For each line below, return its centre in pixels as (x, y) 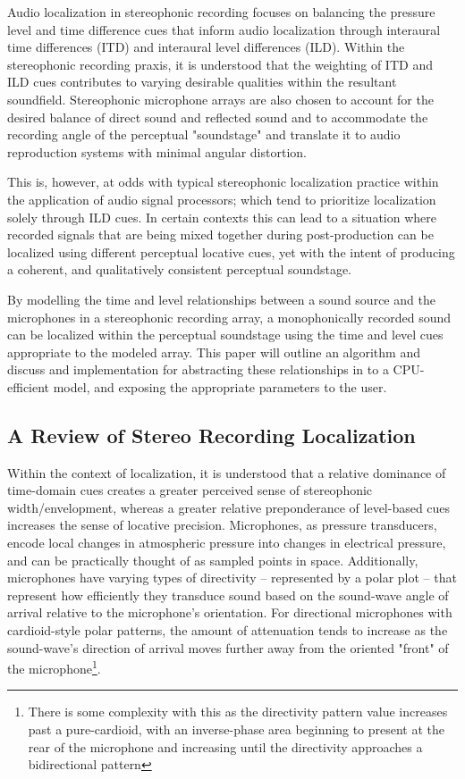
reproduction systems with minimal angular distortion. (157, 151)
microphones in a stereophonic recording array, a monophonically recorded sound (229, 317)
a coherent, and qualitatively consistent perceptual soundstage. (180, 269)
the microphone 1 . (54, 667)
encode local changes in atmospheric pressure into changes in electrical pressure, (227, 543)
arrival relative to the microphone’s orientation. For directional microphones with (230, 612)
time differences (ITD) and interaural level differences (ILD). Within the (206, 47)
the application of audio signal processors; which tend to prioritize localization (222, 199)
